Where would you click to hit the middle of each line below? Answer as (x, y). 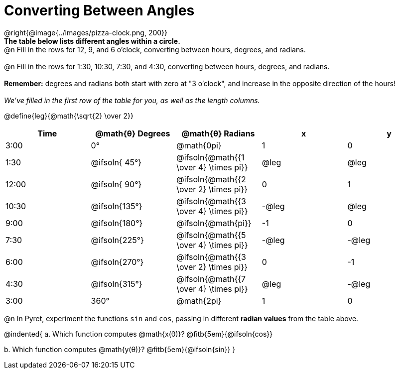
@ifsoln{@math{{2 (211, 179)
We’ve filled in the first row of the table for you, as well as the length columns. (132, 100)
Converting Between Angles (99, 10)
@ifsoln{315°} (117, 284)
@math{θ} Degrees (133, 133)
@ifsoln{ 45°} (116, 162)
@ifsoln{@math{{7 (211, 279)
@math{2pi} (199, 301)
